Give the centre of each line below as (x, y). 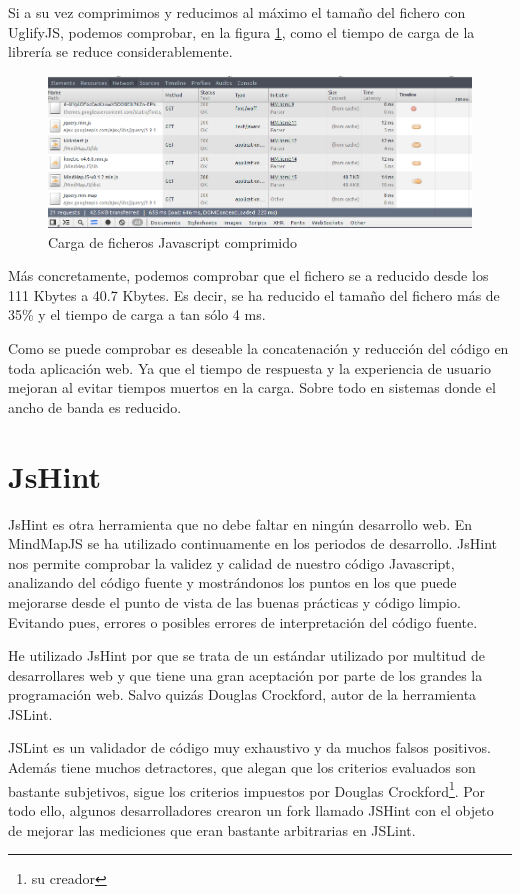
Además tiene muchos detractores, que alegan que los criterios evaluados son (242, 767)
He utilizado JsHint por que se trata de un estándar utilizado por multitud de (247, 655)
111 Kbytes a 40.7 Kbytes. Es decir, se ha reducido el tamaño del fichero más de (254, 294)
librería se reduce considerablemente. (120, 51)
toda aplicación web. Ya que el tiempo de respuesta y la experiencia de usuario (249, 367)
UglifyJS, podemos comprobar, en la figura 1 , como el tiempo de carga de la (241, 31)
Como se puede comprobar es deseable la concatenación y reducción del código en (258, 348)
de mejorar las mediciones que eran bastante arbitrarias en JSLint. (212, 829)
